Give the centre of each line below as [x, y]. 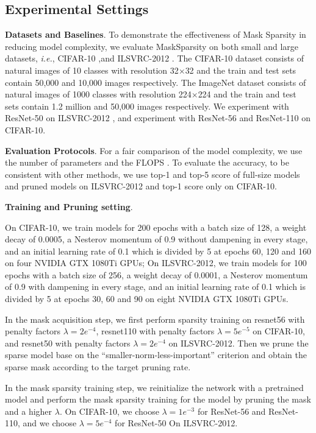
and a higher [29, 411]
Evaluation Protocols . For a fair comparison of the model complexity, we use [154, 150]
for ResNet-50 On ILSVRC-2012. [176, 423]
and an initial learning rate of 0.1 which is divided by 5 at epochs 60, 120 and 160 [158, 251]
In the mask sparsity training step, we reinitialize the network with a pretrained [154, 387]
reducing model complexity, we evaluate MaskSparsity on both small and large [152, 46]
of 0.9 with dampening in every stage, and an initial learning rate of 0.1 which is [156, 287]
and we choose [50, 423]
